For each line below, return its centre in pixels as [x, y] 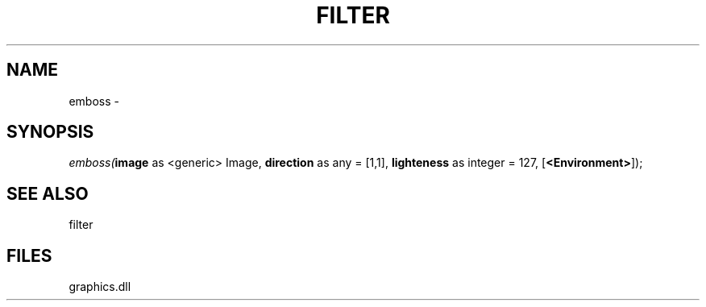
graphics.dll [100, 287]
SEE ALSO [48, 193]
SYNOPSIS [50, 132]
